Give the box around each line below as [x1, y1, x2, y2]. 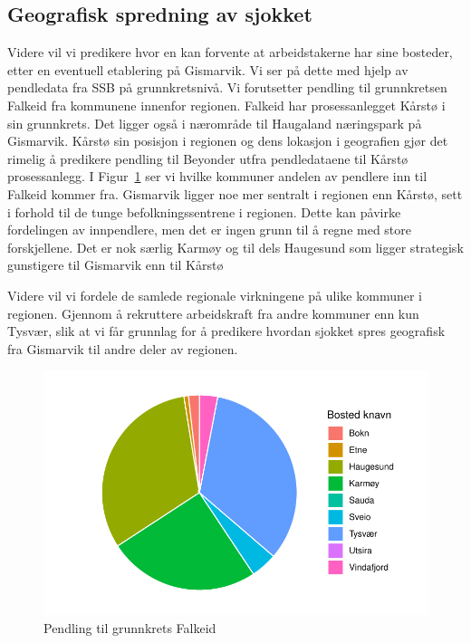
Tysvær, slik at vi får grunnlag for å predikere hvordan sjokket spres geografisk [7, 321, 446, 341]
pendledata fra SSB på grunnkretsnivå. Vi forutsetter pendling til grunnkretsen [7, 78, 447, 97]
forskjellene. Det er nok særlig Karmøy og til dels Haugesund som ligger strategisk [7, 237, 464, 256]
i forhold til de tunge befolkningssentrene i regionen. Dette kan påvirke [7, 202, 401, 221]
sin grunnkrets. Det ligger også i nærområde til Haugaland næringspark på [7, 113, 422, 132]
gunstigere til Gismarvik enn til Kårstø [7, 255, 224, 274]
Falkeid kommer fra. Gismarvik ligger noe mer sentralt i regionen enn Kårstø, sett [7, 184, 463, 203]
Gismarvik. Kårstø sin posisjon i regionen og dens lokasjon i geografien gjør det [7, 131, 448, 150]
